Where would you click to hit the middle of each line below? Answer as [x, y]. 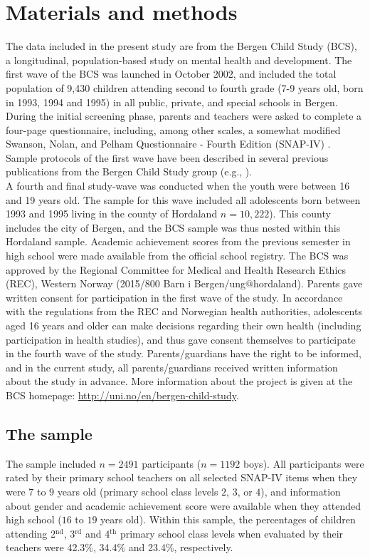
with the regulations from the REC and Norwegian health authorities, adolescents [184, 311]
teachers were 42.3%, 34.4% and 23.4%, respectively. [120, 547]
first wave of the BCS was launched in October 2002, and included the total [171, 74]
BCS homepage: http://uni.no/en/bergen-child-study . [122, 395]
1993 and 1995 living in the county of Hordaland [112, 214]
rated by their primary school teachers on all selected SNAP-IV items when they [182, 477]
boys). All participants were [303, 463]
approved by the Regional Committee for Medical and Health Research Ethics [176, 269]
